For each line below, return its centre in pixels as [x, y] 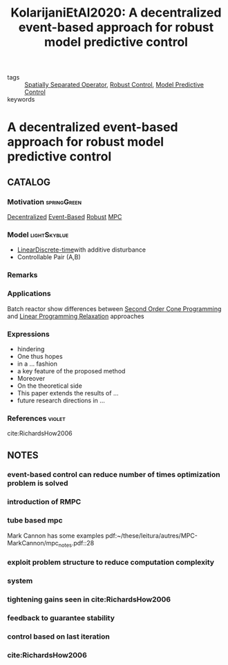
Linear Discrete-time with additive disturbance [82, 250]
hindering [31, 349]
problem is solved [38, 483]
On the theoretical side [50, 386]
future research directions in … [61, 400]
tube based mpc [35, 521]
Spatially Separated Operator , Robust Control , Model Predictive [114, 85]
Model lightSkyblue [38, 234]
